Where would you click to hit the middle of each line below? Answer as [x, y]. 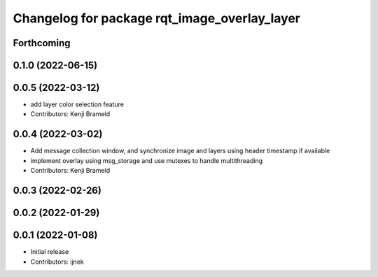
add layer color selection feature [77, 104]
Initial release [50, 252]
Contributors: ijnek [57, 262]
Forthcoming [42, 43]
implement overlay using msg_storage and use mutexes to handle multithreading [147, 160]
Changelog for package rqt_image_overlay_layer [157, 18]
